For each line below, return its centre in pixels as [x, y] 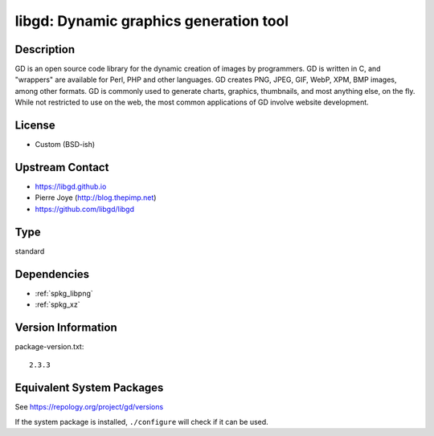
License [35, 126]
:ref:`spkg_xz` [57, 304]
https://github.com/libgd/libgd [85, 209]
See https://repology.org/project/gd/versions [89, 407]
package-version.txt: [49, 346]
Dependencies [52, 274]
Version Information [66, 327]
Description [45, 49]
